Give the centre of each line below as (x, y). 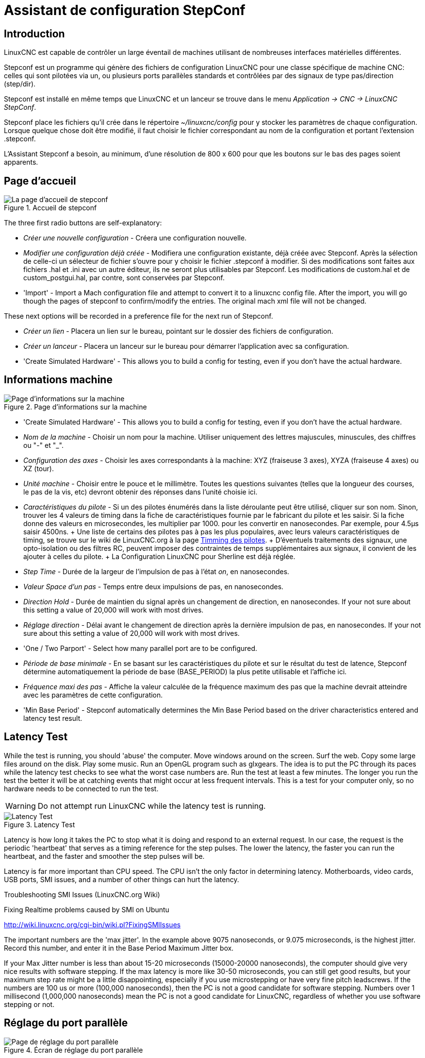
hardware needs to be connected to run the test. (81, 788)
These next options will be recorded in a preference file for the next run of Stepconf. (139, 316)
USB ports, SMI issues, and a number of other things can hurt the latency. (122, 879)
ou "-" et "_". (44, 445)
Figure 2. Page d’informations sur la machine (75, 407)
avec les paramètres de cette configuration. (93, 695)
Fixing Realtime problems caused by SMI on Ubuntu (87, 909)
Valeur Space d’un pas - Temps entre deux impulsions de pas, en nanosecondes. (154, 586)
